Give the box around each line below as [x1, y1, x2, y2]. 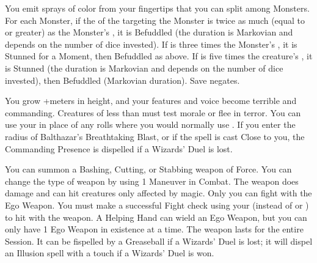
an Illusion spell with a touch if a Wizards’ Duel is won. [5, 246, 214, 259]
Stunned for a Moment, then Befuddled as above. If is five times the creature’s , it [5, 50, 313, 62]
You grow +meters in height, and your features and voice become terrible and [5, 94, 297, 107]
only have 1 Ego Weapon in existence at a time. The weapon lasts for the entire [5, 223, 304, 235]
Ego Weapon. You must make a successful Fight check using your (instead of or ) [5, 198, 309, 211]
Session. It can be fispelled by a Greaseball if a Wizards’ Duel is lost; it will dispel [5, 234, 313, 247]
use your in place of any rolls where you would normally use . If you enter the [5, 118, 296, 131]
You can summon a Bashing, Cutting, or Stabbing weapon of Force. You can [5, 163, 292, 176]
